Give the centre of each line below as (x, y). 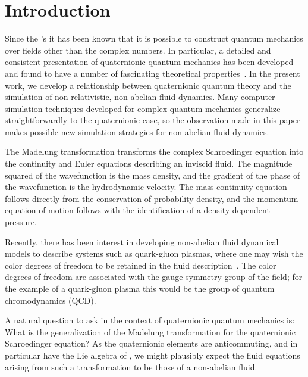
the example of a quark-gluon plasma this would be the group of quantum (140, 288)
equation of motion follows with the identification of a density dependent (137, 210)
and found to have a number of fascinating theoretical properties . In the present (153, 73)
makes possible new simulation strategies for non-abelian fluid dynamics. (137, 131)
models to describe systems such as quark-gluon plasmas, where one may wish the (154, 253)
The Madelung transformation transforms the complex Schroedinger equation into (154, 152)
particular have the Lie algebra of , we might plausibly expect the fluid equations (153, 355)
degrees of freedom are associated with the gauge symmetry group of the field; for (154, 277)
